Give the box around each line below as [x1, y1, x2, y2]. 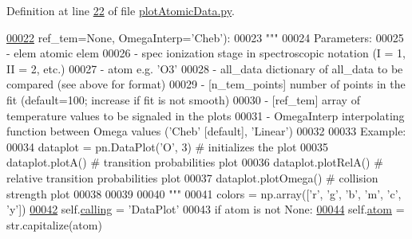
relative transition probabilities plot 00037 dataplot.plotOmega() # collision [6, 169, 378, 186]
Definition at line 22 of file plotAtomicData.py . [6, 2, 235, 18]
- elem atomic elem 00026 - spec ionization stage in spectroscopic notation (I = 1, [6, 45, 406, 61]
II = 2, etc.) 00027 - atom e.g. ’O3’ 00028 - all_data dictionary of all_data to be [6, 60, 403, 76]
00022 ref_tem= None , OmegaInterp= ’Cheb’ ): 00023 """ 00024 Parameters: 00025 [6, 29, 404, 45]
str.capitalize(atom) [6, 216, 102, 233]
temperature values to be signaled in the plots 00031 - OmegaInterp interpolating [6, 107, 405, 123]
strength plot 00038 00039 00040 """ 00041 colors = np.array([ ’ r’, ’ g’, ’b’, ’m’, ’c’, [6, 185, 402, 202]
